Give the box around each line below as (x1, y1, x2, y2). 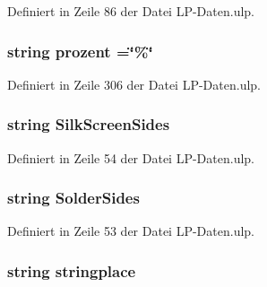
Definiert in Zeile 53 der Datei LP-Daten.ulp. (7, 222, 255, 240)
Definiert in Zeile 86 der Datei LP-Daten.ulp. (7, 2, 255, 20)
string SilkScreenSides (7, 113, 170, 135)
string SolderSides (7, 187, 140, 209)
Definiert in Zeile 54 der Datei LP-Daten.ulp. (7, 148, 255, 167)
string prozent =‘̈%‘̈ (7, 39, 153, 62)
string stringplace (7, 259, 136, 282)
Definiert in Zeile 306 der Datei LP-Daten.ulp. (7, 74, 262, 93)
